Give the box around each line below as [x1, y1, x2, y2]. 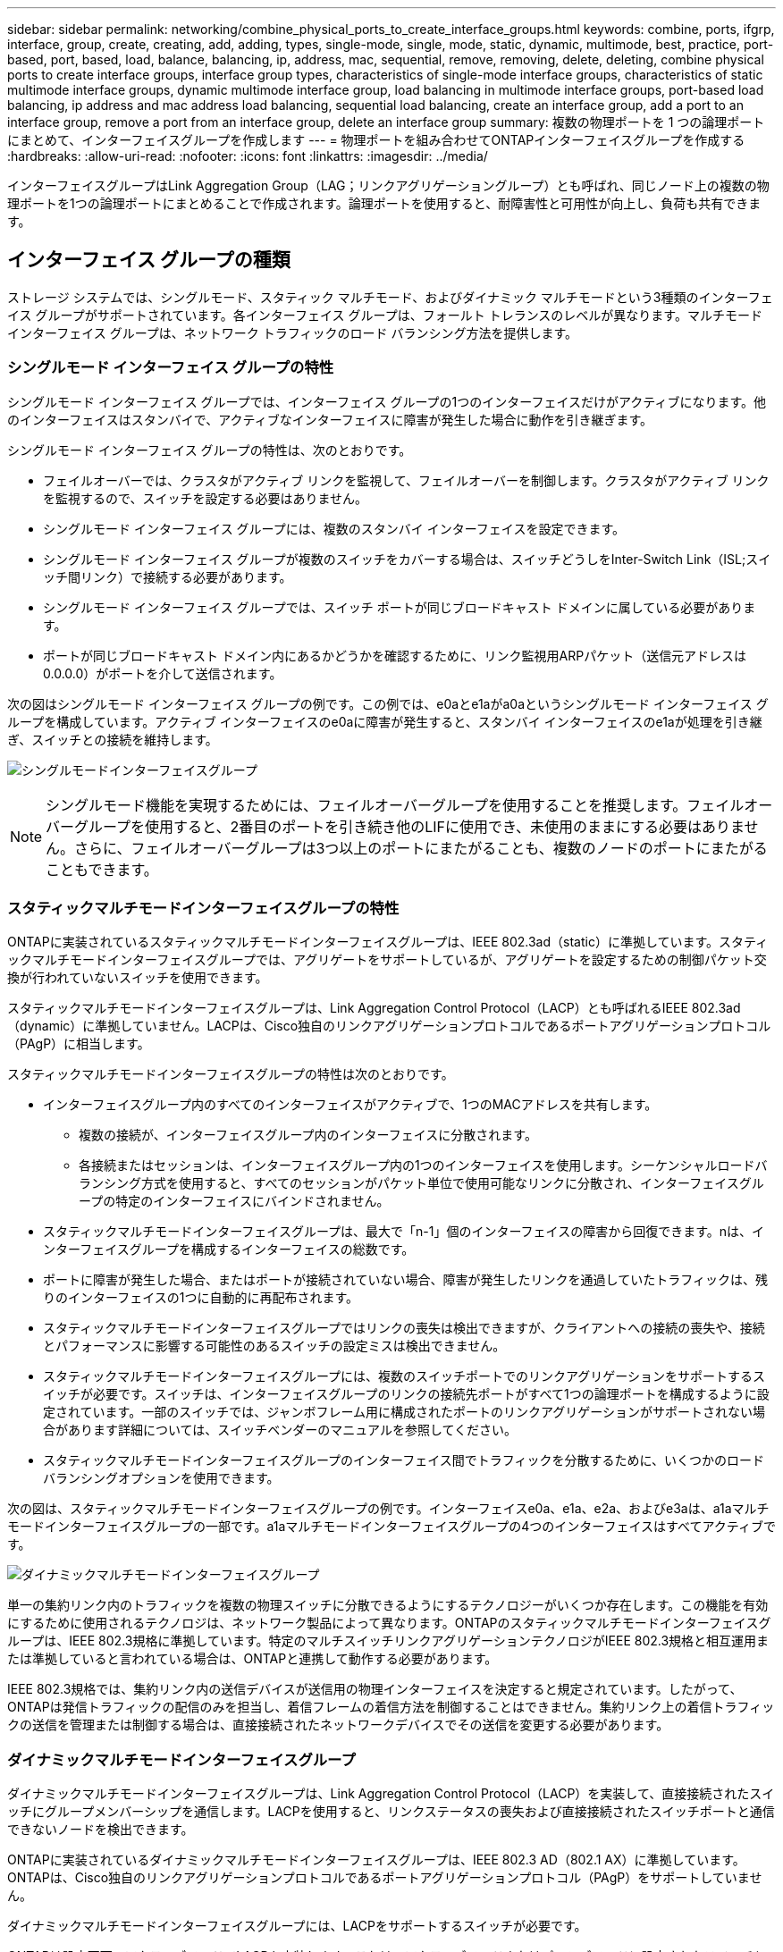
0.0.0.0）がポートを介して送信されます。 [43, 665, 282, 681]
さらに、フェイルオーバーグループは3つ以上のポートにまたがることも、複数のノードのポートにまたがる [74, 838, 768, 857]
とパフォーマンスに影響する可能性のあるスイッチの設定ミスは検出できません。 [43, 1338, 506, 1354]
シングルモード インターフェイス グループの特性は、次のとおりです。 [7, 442, 412, 458]
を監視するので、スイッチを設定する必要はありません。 [43, 490, 368, 506]
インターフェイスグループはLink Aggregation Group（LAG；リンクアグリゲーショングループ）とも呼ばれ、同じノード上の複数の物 [7, 178, 770, 193]
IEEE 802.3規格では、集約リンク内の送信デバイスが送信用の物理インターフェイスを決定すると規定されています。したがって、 [7, 1681, 743, 1697]
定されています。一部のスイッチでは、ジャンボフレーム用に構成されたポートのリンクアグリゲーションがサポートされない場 [43, 1404, 766, 1420]
